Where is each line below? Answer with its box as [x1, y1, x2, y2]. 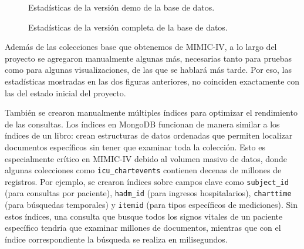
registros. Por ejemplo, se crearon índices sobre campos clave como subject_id [5, 175, 289, 187]
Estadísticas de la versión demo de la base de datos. [28, 1, 215, 13]
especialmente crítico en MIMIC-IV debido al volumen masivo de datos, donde [5, 152, 287, 164]
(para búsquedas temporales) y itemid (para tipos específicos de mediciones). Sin [5, 198, 298, 211]
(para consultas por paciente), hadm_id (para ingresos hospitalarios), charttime [5, 187, 292, 199]
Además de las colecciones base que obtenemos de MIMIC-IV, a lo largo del [5, 41, 277, 53]
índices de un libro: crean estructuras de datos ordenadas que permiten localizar [5, 129, 293, 142]
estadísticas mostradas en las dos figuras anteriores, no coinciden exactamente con [5, 75, 300, 87]
